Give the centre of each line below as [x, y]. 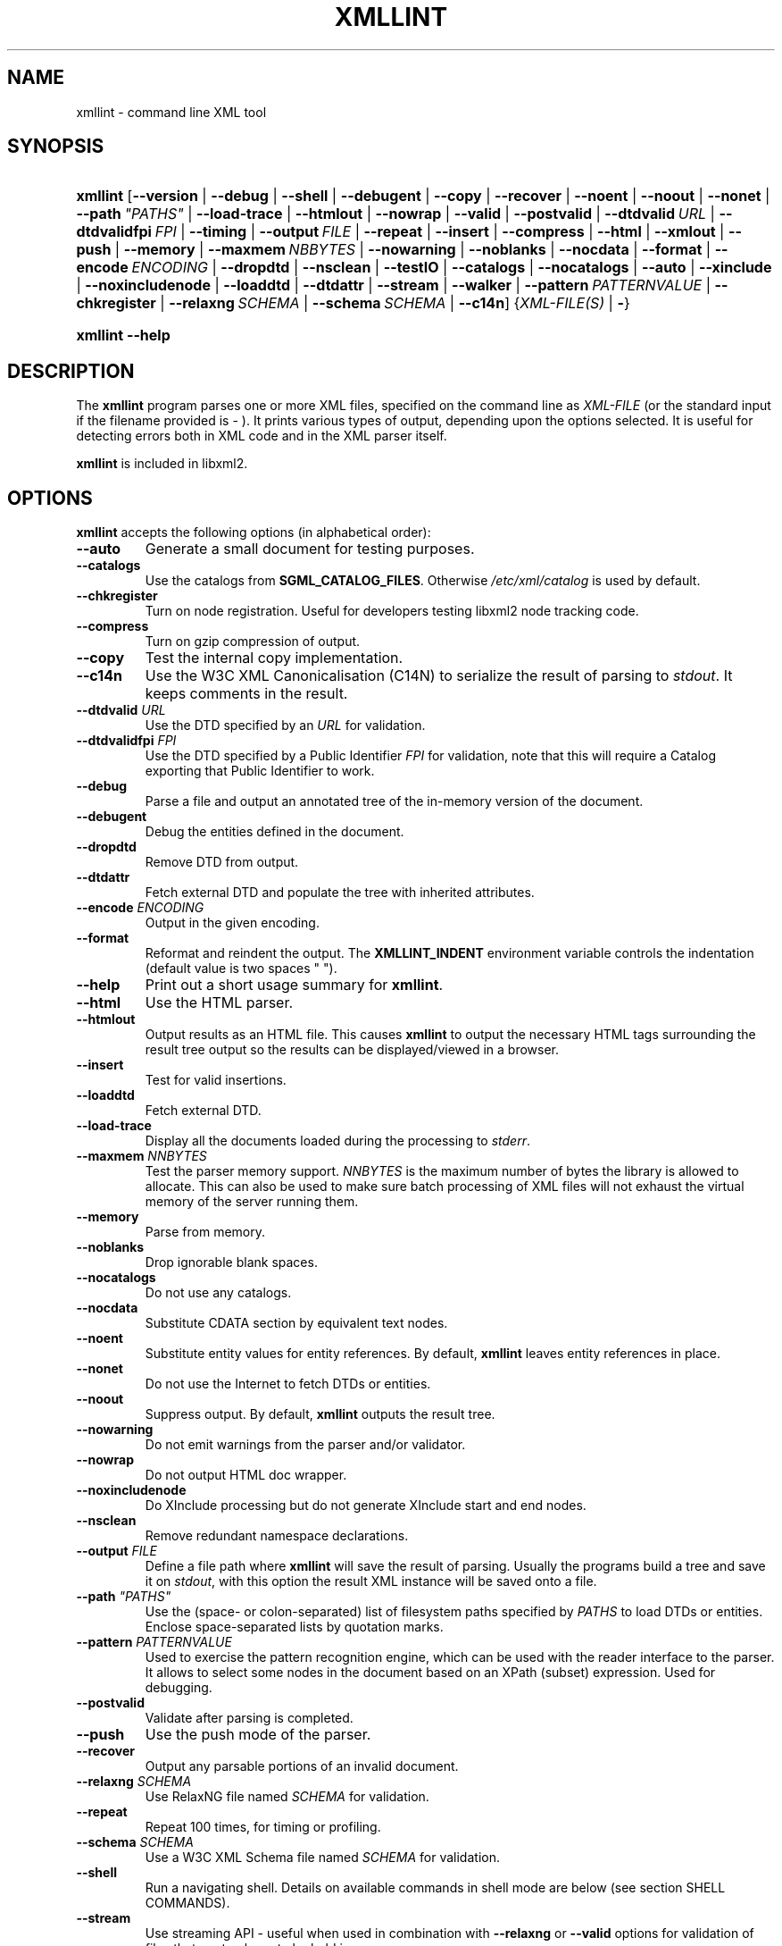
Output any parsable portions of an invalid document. [302, 1766]
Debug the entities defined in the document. [275, 832]
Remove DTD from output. [222, 862]
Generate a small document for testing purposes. [310, 549]
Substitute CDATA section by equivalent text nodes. [296, 1323]
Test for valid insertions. [216, 1080]
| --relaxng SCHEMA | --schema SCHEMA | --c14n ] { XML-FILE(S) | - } [395, 303]
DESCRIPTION [71, 371]
